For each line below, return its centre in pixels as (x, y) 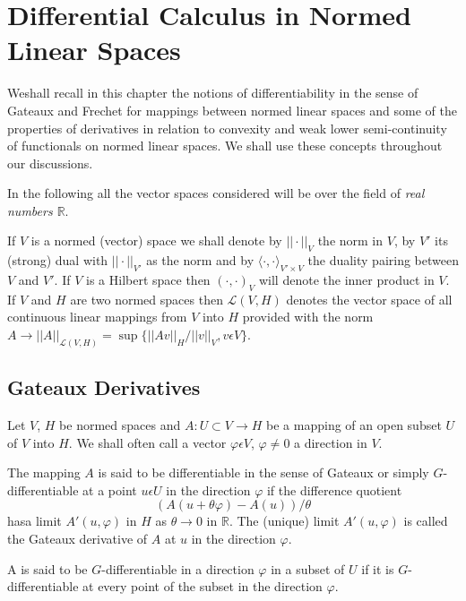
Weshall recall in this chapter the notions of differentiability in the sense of (213, 93)
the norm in (350, 240)
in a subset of (308, 568)
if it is (378, 568)
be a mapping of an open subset (354, 425)
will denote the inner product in (346, 280)
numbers (30, 210)
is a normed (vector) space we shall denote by (156, 240)
